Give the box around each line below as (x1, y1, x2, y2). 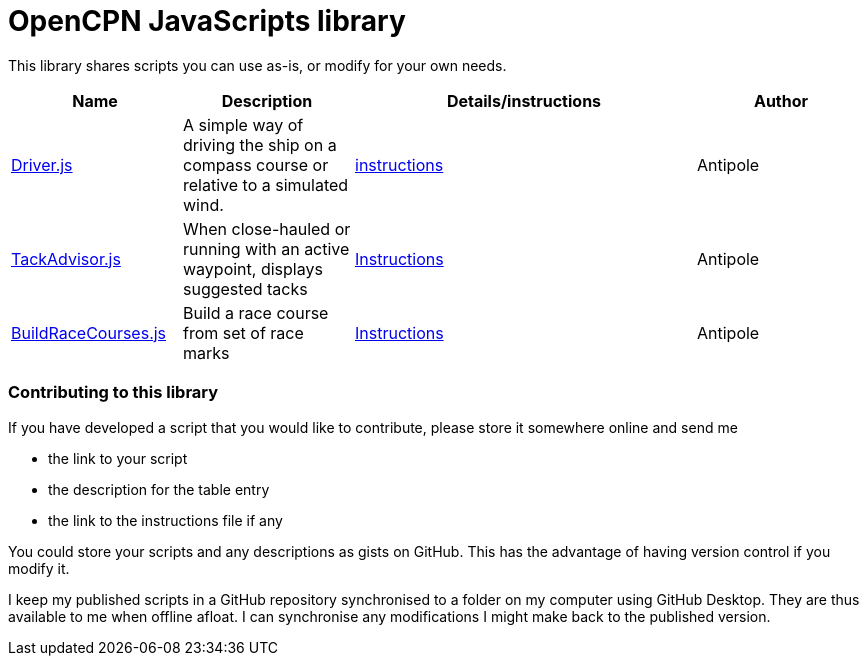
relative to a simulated (183, 174, 349, 195)
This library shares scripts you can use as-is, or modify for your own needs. (8, 56, 507, 74)
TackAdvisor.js (11, 248, 121, 269)
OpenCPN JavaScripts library (8, 4, 406, 38)
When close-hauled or (183, 218, 351, 239)
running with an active (183, 238, 350, 259)
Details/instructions (446, 90, 602, 111)
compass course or (183, 154, 329, 175)
